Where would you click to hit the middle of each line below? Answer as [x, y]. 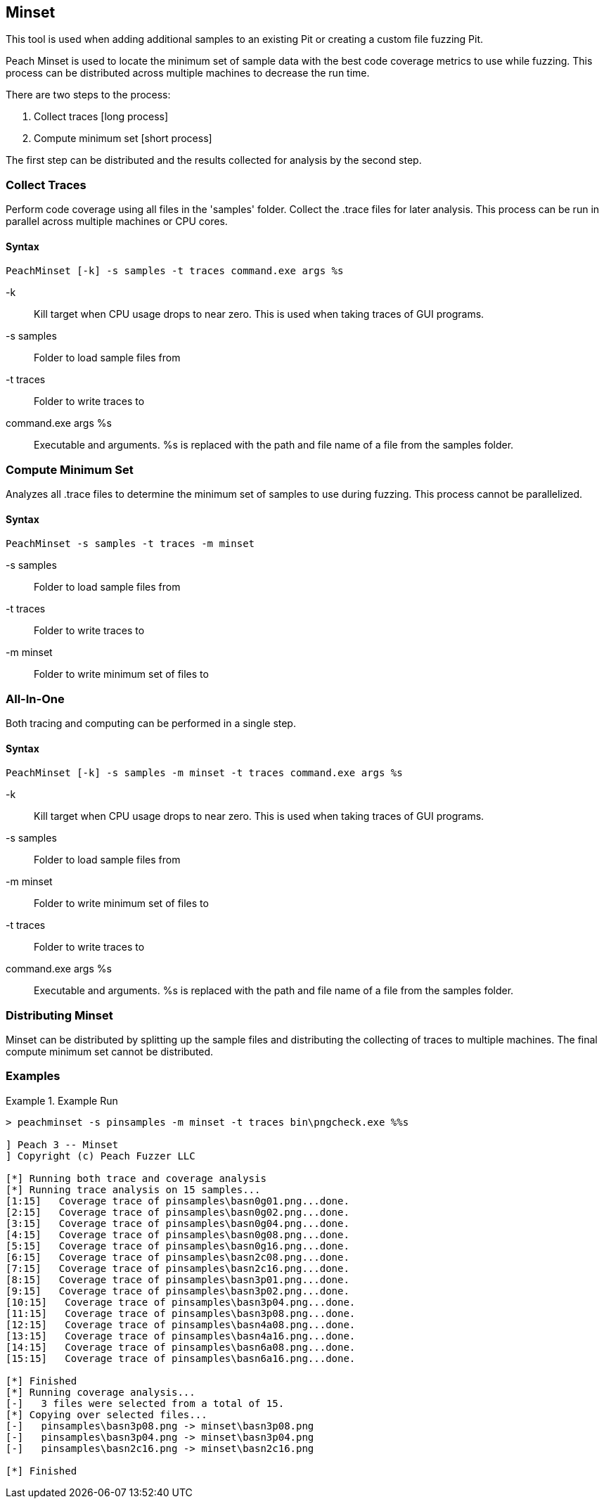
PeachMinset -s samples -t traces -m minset [130, 544]
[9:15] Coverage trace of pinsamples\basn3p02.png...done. [178, 1291]
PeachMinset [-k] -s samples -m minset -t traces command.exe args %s [204, 773]
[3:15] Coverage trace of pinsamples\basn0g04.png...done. [178, 1223]
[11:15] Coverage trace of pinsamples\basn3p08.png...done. [181, 1313]
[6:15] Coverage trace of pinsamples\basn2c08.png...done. [178, 1257]
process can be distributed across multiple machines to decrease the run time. [188, 73]
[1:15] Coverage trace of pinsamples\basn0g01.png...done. [178, 1201]
